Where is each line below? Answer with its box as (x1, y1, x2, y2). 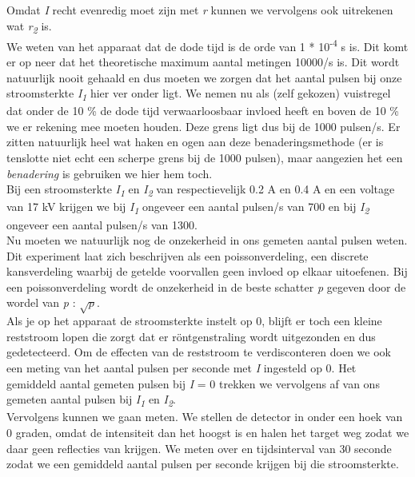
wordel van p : (6, 294, 76, 311)
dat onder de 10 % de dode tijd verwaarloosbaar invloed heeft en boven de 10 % (6, 102, 400, 119)
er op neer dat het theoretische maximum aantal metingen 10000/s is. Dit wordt (6, 53, 400, 70)
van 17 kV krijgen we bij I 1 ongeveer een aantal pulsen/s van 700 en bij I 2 (6, 198, 369, 217)
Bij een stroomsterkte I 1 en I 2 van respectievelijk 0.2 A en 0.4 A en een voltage (6, 181, 395, 200)
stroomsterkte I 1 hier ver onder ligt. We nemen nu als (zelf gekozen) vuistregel (6, 85, 391, 103)
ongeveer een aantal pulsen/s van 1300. (6, 216, 198, 233)
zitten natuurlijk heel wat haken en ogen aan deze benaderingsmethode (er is (6, 133, 384, 150)
